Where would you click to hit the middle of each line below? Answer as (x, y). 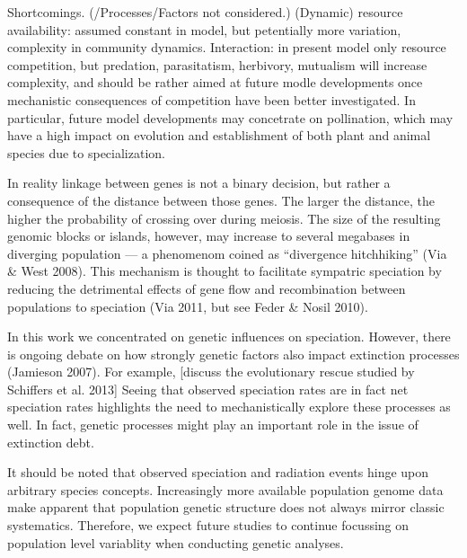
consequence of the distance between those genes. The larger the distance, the (221, 200)
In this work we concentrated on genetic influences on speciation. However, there (229, 337)
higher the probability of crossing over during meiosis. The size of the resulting (224, 218)
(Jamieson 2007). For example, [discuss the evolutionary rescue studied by (211, 372)
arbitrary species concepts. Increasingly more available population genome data (225, 489)
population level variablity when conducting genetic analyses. (176, 542)
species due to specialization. (86, 152)
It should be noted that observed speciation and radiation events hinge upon (218, 472)
